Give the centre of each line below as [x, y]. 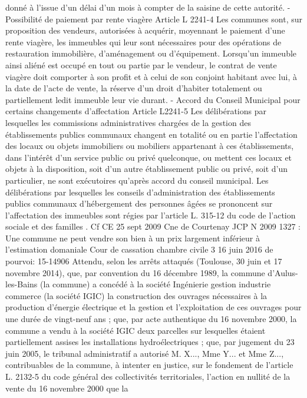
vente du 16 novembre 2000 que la [67, 388]
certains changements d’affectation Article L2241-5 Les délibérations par [136, 111]
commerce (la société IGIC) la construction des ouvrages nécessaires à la [136, 295]
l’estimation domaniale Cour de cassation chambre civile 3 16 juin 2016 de [139, 249]
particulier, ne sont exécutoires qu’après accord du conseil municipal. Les [137, 180]
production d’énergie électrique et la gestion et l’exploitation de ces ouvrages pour [153, 307]
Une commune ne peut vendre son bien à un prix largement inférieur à [133, 238]
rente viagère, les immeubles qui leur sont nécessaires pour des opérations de [143, 42]
